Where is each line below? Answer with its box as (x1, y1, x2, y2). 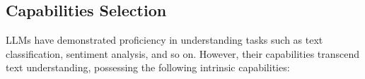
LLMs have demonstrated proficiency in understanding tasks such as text (6, 32, 323, 47)
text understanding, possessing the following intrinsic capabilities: (6, 60, 290, 75)
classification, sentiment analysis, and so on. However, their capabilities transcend (6, 46, 360, 61)
